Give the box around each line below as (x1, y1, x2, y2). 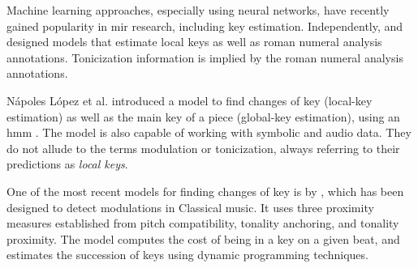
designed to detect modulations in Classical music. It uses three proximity (6, 198, 374, 215)
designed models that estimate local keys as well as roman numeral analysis (6, 33, 382, 50)
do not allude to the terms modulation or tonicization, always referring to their (6, 139, 400, 156)
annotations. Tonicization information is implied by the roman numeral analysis (6, 49, 403, 66)
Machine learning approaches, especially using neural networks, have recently (6, 2, 390, 18)
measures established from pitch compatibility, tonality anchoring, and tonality (6, 215, 399, 232)
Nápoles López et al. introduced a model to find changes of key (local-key (6, 91, 373, 108)
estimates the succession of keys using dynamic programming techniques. (6, 246, 368, 263)
